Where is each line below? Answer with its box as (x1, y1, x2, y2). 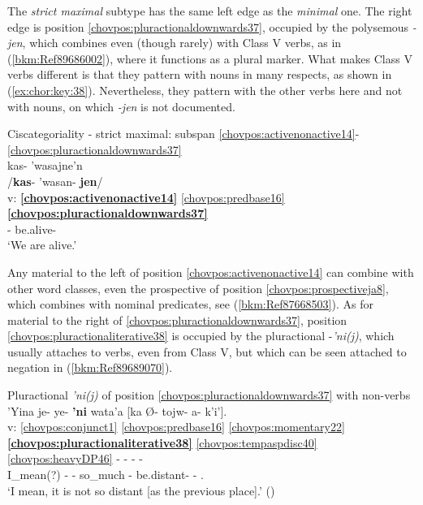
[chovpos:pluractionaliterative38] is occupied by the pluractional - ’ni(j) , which (7, 327, 395, 344)
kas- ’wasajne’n (7, 157, 83, 174)
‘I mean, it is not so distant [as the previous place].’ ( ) (7, 481, 275, 499)
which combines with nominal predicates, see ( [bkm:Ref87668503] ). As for (7, 296, 373, 313)
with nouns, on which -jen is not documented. (7, 97, 235, 114)
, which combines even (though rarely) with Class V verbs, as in (22, 34, 342, 51)
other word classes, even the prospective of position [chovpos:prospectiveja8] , (7, 279, 389, 296)
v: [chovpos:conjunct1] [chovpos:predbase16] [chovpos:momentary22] (7, 418, 345, 435)
